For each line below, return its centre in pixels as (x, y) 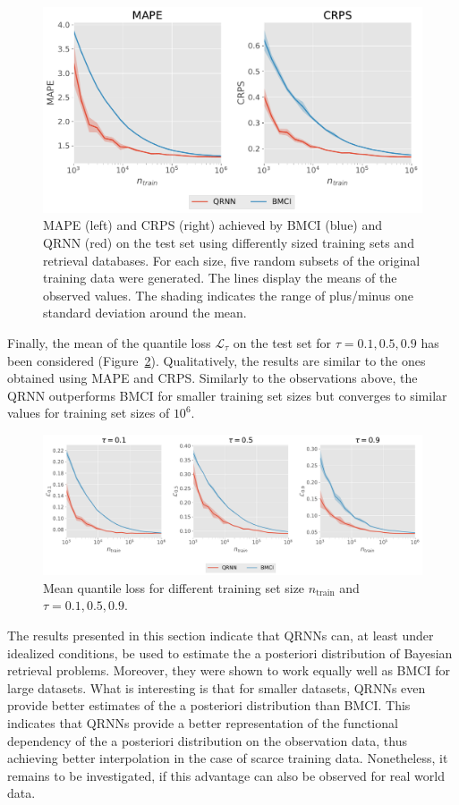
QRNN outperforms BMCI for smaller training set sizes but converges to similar (227, 395)
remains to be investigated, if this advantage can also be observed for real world (226, 775)
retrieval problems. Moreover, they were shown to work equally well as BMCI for (229, 670)
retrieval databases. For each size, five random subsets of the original (232, 260)
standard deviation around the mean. (145, 313)
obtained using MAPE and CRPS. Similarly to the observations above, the (212, 378)
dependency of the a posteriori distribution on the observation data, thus (207, 740)
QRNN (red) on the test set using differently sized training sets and (229, 242)
